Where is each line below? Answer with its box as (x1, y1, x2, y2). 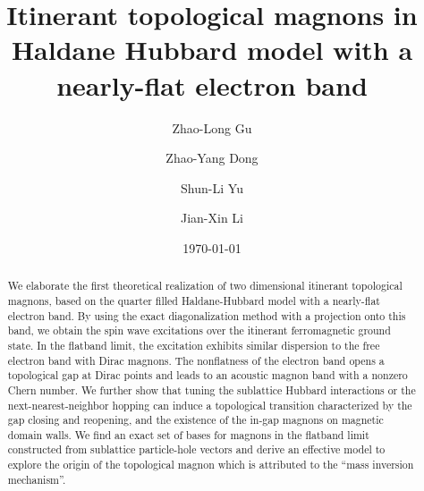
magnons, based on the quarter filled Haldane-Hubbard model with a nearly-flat (7, 292, 380, 308)
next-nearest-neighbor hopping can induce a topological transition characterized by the (7, 397, 412, 412)
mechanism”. (7, 471, 66, 487)
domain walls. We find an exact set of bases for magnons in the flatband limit (7, 427, 369, 442)
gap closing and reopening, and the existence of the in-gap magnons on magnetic (7, 412, 384, 428)
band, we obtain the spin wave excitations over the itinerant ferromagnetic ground (7, 323, 391, 338)
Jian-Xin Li (180, 208, 243, 227)
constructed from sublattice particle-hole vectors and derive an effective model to (7, 442, 386, 457)
